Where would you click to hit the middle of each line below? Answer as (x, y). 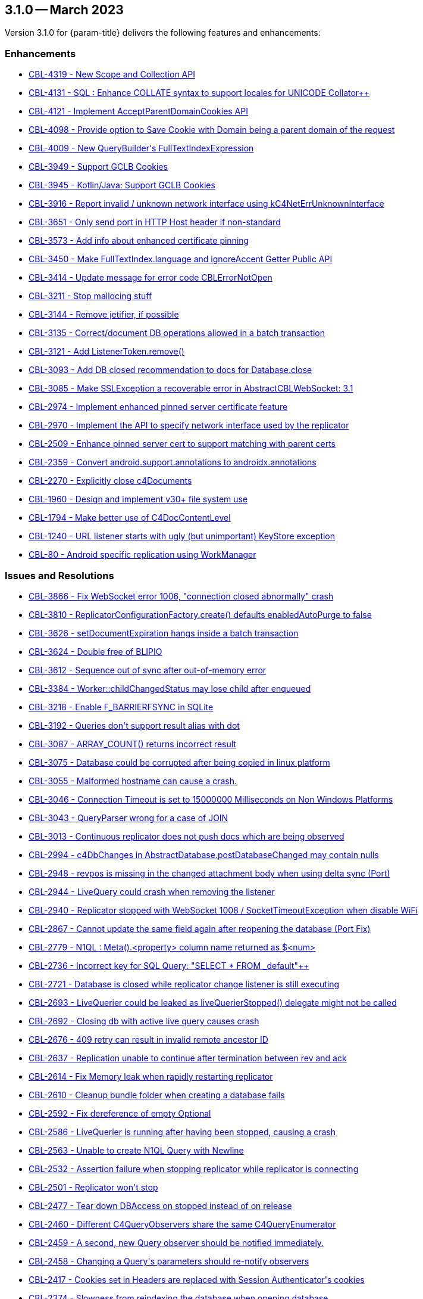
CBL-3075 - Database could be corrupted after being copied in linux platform (179, 762)
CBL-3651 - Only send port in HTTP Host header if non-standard (155, 222)
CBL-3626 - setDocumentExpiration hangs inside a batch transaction (164, 633)
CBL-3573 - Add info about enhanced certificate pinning (139, 241)
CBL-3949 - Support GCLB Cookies (98, 167)
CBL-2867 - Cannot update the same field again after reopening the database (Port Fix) (200, 928)
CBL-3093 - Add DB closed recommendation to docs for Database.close (170, 370)
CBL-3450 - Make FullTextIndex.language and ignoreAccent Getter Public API (181, 259)
